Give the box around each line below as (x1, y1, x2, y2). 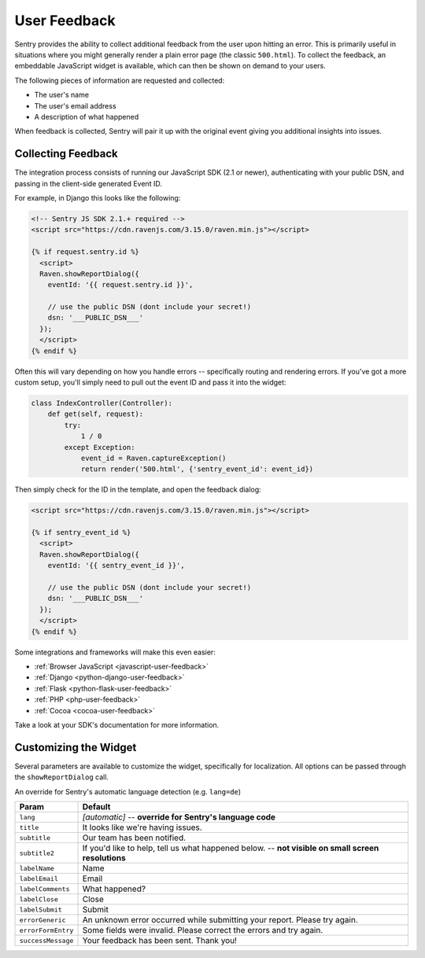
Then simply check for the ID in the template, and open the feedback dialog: (14, 485, 261, 495)
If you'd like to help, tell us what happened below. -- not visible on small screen (82, 842, 379, 853)
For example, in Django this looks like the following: (14, 193, 181, 202)
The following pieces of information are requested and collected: (14, 76, 225, 85)
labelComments (19, 885, 70, 893)
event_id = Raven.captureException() (80, 453, 227, 462)
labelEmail (19, 874, 59, 882)
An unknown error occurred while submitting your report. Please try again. (82, 915, 358, 926)
